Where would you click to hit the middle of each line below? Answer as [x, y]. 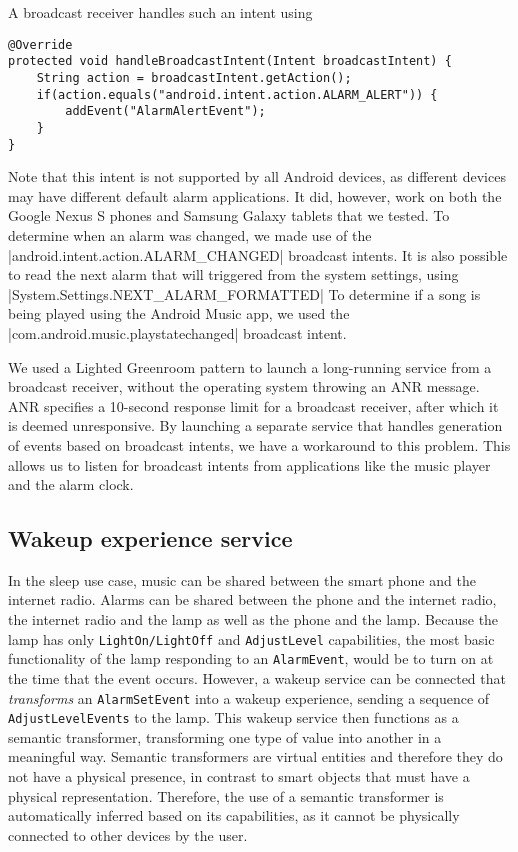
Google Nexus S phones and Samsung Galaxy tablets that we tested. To [229, 215]
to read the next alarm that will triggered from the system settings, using [233, 274]
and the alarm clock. [71, 484]
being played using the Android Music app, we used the [179, 313]
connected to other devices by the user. [128, 834]
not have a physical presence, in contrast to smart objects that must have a [239, 776]
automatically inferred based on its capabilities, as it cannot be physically [234, 815]
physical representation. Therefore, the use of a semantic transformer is [226, 795]
